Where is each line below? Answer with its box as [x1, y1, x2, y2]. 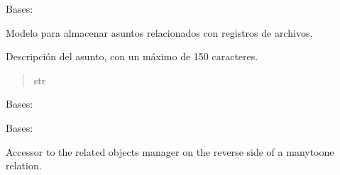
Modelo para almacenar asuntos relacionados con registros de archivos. [6, 25, 313, 40]
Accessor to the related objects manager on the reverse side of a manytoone [6, 144, 334, 159]
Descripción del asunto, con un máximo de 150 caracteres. [6, 49, 258, 64]
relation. [6, 158, 42, 173]
